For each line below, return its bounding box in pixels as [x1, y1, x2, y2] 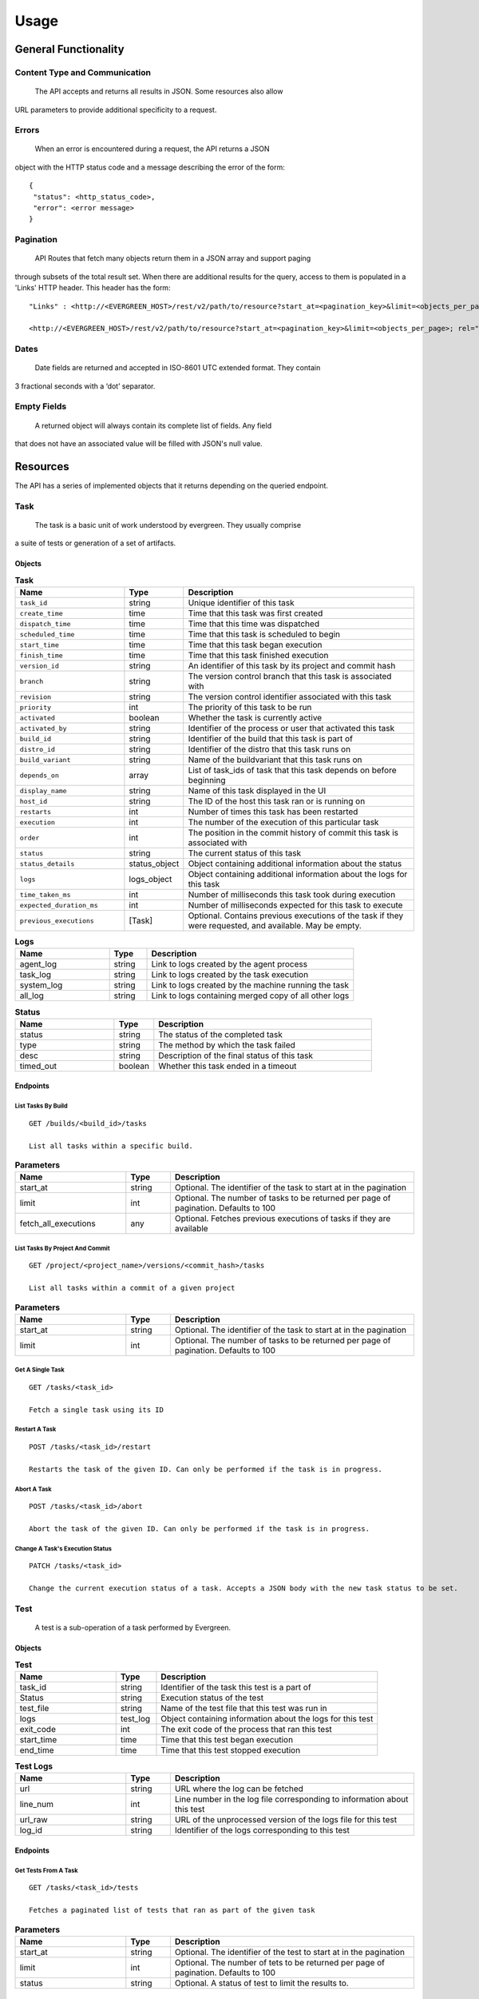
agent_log [19, 959, 57, 970]
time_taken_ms [19, 890, 71, 899]
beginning [188, 775, 226, 786]
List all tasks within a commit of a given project [29, 1283, 236, 1293]
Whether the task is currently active [188, 712, 323, 724]
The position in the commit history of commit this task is [188, 828, 399, 839]
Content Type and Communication [14, 66, 152, 78]
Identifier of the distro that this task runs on [188, 744, 351, 755]
